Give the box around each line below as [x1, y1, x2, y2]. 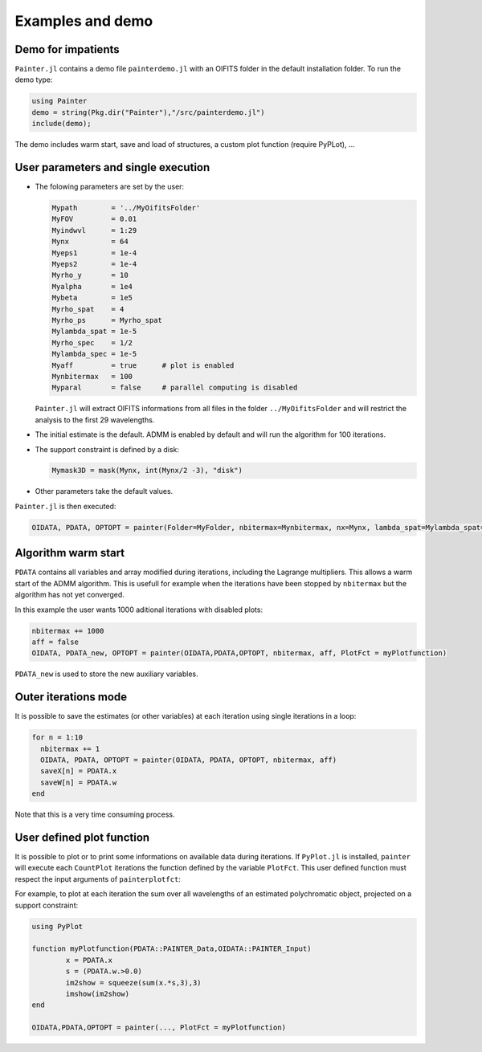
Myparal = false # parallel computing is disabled [51, 383, 298, 393]
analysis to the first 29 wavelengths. [35, 414, 155, 425]
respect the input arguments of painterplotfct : [14, 874, 181, 883]
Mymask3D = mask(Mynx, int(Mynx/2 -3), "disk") [51, 466, 243, 475]
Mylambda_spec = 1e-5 [51, 349, 137, 359]
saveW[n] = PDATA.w [40, 777, 117, 787]
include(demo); [31, 119, 92, 128]
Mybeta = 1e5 [51, 293, 133, 303]
